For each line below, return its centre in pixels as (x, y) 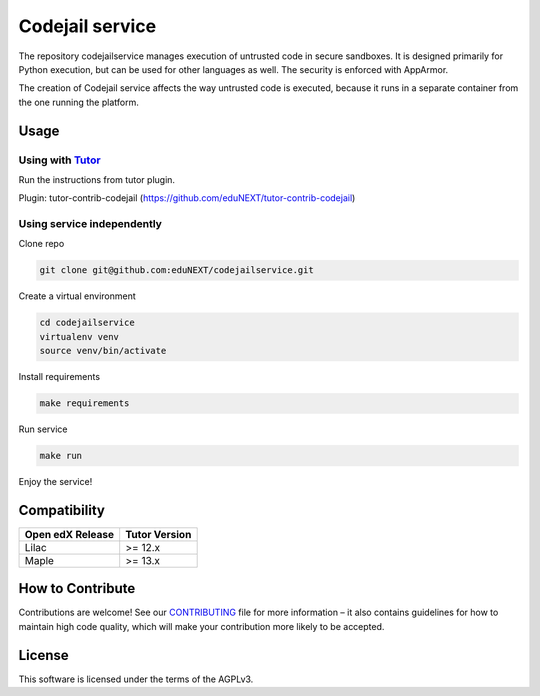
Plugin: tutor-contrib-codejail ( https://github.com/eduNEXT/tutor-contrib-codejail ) (187, 198)
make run (61, 456)
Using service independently (90, 224)
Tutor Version (158, 534)
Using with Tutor (59, 160)
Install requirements (59, 377)
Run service (43, 429)
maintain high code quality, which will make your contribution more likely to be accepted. (201, 626)
